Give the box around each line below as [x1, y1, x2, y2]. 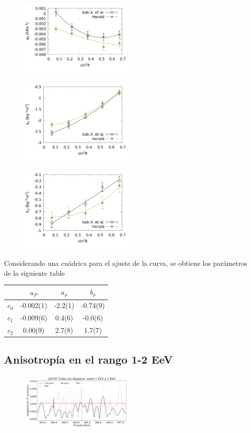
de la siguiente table [4, 267, 65, 278]
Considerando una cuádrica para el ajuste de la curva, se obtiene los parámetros [4, 258, 248, 268]
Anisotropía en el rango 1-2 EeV [4, 351, 173, 367]
